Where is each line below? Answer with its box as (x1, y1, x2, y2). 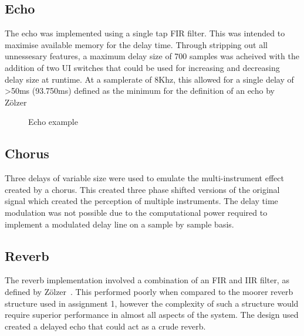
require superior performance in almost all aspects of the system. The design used (5, 308, 299, 321)
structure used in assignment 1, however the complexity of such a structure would (5, 297, 299, 309)
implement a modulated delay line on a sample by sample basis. (5, 218, 234, 230)
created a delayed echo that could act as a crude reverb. (5, 320, 206, 332)
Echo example (28, 116, 78, 128)
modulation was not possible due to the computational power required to (5, 206, 268, 218)
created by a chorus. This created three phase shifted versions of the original (5, 183, 280, 195)
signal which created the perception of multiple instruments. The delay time (5, 195, 278, 207)
